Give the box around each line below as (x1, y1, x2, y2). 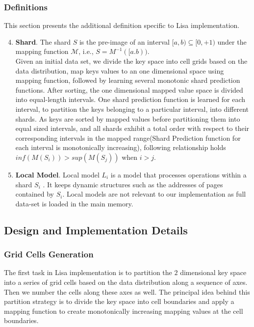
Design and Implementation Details (4, 222, 188, 237)
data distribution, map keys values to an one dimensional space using (15, 65, 224, 75)
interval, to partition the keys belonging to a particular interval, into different (15, 103, 249, 114)
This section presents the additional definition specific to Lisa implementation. (4, 20, 240, 30)
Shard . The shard (15, 36, 71, 47)
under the (217, 36, 247, 47)
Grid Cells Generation (4, 248, 94, 260)
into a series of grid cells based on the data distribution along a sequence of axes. (4, 277, 248, 287)
